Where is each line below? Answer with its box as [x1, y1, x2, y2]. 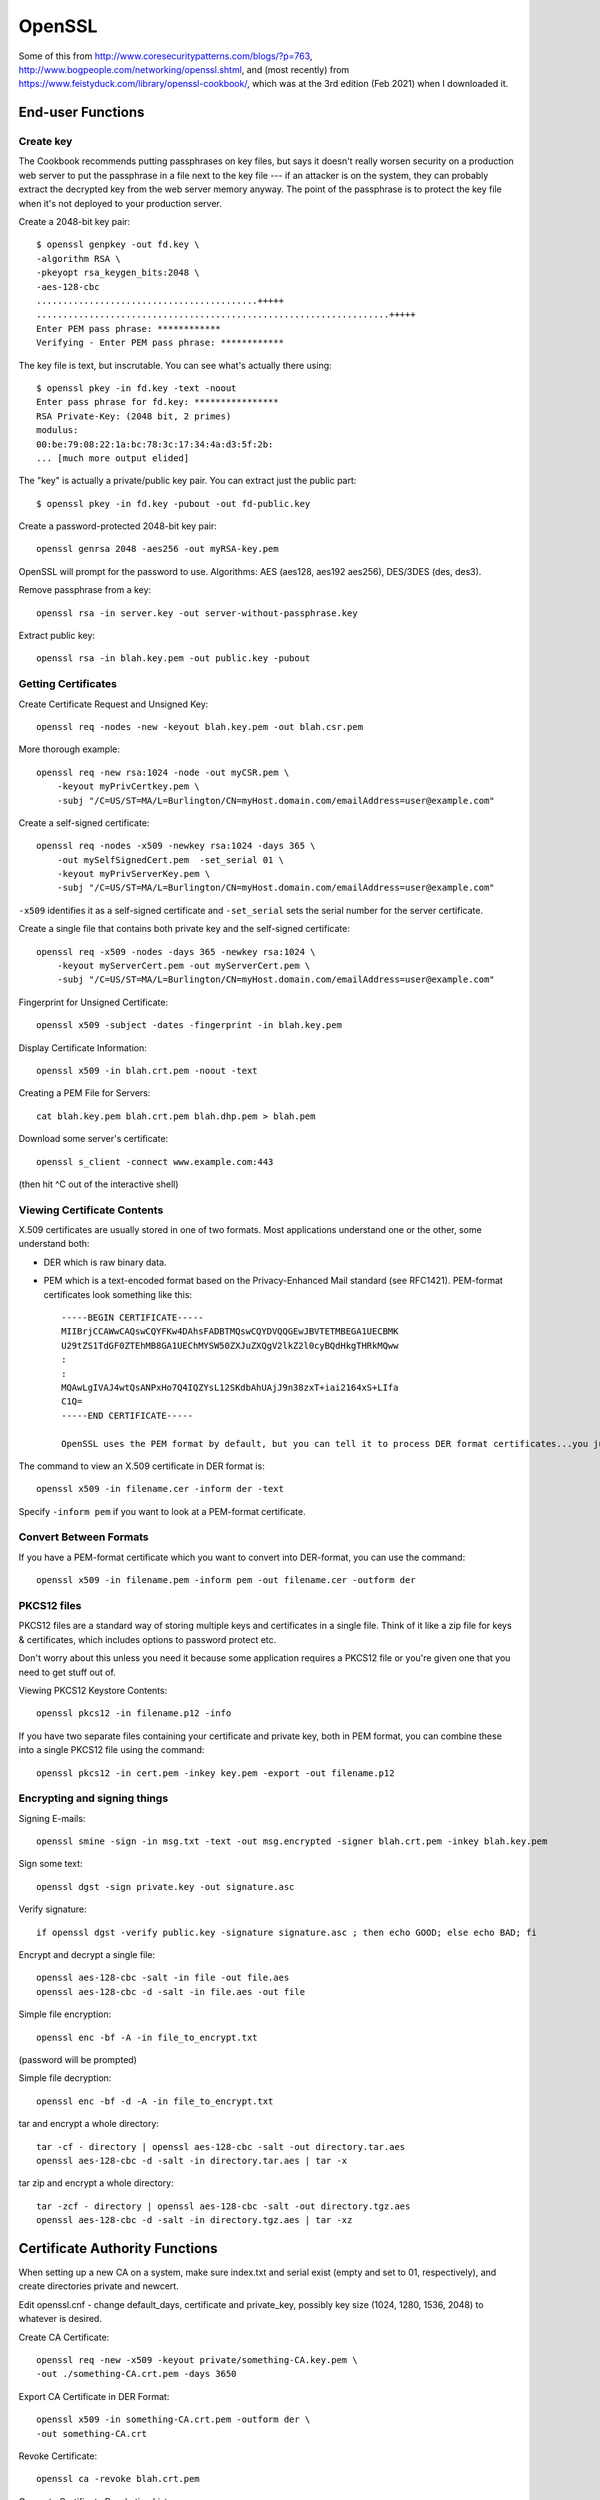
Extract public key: [18, 630, 95, 642]
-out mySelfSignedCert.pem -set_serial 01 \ [56, 854, 285, 865]
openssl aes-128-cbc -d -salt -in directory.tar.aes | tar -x [36, 2155, 348, 2166]
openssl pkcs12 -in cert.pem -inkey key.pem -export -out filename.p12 [36, 1767, 395, 1779]
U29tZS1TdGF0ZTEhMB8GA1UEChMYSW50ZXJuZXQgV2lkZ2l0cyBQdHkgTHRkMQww [61, 1340, 399, 1351]
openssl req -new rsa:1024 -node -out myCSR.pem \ [36, 766, 290, 778]
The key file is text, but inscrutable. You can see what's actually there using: [18, 359, 332, 371]
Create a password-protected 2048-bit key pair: [18, 520, 217, 532]
